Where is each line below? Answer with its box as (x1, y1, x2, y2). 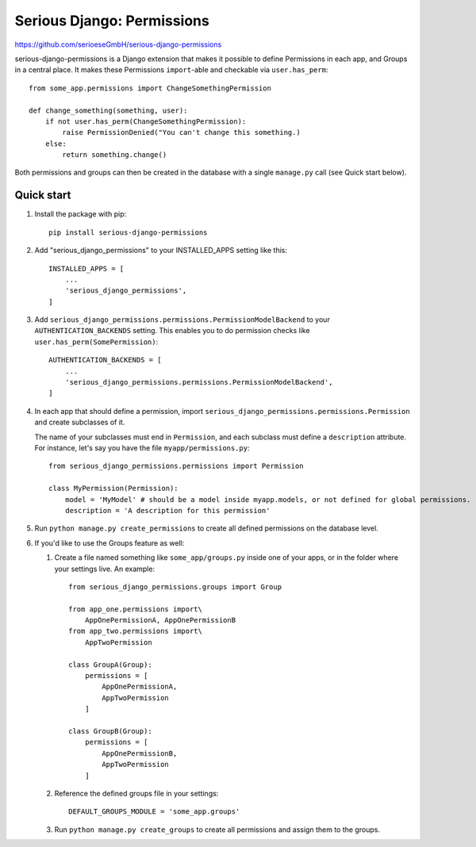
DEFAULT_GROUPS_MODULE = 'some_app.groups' (68, 807, 240, 816)
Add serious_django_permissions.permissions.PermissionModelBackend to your (34, 315, 331, 324)
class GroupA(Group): (68, 660, 152, 669)
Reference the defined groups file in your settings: (54, 788, 219, 798)
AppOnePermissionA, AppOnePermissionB (84, 615, 236, 625)
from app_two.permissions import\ (68, 627, 202, 636)
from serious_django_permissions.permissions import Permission (48, 462, 305, 471)
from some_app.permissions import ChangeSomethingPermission (29, 83, 271, 93)
